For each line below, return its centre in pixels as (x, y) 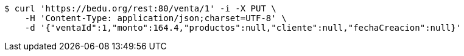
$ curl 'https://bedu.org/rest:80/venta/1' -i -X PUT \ (140, 8)
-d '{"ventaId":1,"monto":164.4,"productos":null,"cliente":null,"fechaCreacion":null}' (243, 28)
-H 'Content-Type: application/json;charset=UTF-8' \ (156, 18)
